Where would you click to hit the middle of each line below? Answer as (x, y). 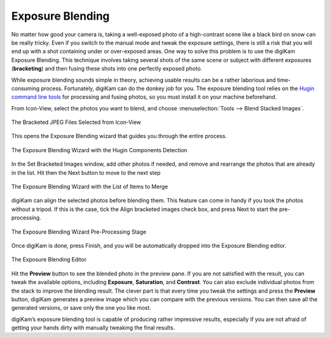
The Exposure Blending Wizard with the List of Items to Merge (90, 186)
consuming (25, 88)
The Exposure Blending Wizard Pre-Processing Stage (79, 232)
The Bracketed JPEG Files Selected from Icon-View (76, 122)
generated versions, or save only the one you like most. (81, 308)
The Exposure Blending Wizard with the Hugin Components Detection (99, 150)
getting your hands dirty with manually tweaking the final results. (93, 328)
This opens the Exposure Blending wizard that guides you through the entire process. (119, 136)
